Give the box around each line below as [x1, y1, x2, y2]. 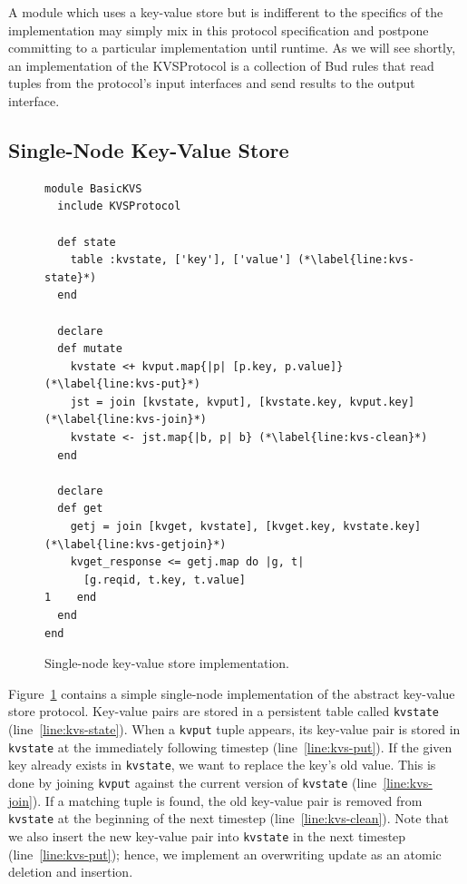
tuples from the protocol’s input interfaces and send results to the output [8, 74, 415, 93]
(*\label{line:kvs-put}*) [44, 378, 200, 391]
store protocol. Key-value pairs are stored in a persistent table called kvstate [8, 702, 439, 721]
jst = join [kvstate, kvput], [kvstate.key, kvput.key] [70, 395, 415, 408]
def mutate [57, 342, 122, 356]
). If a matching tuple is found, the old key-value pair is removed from [32, 791, 423, 810]
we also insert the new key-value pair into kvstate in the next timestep [8, 826, 406, 845]
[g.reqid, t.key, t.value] [83, 573, 246, 586]
